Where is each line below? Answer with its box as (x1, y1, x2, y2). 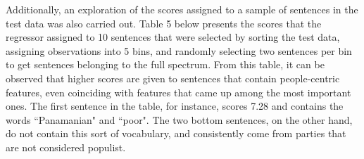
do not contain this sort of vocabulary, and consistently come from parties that (6, 126, 346, 141)
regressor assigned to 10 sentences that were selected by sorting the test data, (6, 30, 340, 44)
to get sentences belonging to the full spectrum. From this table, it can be (6, 57, 325, 72)
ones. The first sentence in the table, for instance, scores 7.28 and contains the (6, 98, 344, 113)
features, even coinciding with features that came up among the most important (6, 84, 351, 99)
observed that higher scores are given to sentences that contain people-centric (6, 70, 340, 85)
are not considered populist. (6, 139, 126, 154)
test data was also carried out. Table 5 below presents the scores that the (6, 15, 322, 30)
